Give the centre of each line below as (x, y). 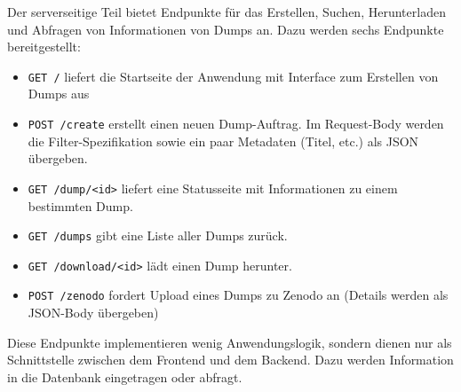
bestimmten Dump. (80, 205)
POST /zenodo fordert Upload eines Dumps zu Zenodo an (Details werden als (238, 295)
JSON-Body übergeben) (93, 313)
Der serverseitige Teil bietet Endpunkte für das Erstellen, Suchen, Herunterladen (227, 12)
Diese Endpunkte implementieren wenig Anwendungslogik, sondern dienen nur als (230, 342)
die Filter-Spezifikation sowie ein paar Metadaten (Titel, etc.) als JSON (223, 141)
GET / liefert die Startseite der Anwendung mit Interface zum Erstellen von (233, 76)
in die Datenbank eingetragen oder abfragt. (125, 376)
